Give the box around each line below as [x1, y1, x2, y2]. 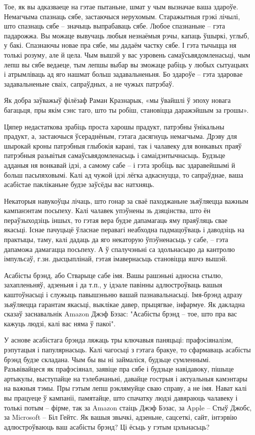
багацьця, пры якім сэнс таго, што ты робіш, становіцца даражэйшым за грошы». [4, 104, 249, 115]
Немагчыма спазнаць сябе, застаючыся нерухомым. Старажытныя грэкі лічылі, [4, 11, 240, 21]
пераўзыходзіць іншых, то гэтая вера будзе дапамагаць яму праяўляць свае [4, 215, 227, 225]
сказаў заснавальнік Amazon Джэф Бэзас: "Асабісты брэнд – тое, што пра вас [4, 309, 237, 319]
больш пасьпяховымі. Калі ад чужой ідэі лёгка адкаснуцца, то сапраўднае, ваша [4, 169, 244, 180]
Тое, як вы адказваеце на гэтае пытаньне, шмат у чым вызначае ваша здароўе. [4, 1, 238, 11]
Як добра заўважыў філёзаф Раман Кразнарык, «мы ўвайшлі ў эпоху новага [4, 95, 231, 105]
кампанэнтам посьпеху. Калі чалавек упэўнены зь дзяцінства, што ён [4, 205, 211, 216]
